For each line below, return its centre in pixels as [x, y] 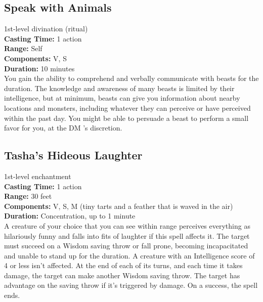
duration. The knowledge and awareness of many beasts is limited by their [119, 88]
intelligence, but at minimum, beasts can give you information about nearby [122, 98]
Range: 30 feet [28, 196]
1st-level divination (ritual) [46, 29]
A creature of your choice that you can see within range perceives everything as [127, 225]
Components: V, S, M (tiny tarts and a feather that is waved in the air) [119, 206]
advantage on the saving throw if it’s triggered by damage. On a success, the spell [131, 285]
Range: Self [23, 48]
